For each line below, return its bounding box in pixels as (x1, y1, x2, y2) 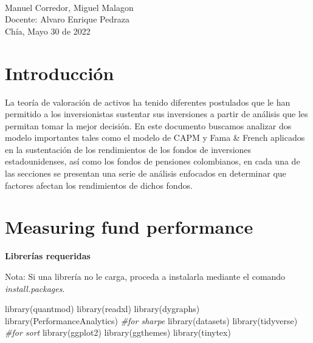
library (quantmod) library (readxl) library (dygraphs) (5, 302, 200, 315)
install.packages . (5, 282, 65, 294)
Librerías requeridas (5, 250, 91, 262)
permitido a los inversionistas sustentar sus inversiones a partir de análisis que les (5, 107, 308, 120)
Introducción (5, 60, 114, 85)
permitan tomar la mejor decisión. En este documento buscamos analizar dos (5, 119, 292, 132)
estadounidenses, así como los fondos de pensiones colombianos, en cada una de (5, 155, 300, 168)
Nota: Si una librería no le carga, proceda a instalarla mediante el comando (5, 270, 286, 282)
